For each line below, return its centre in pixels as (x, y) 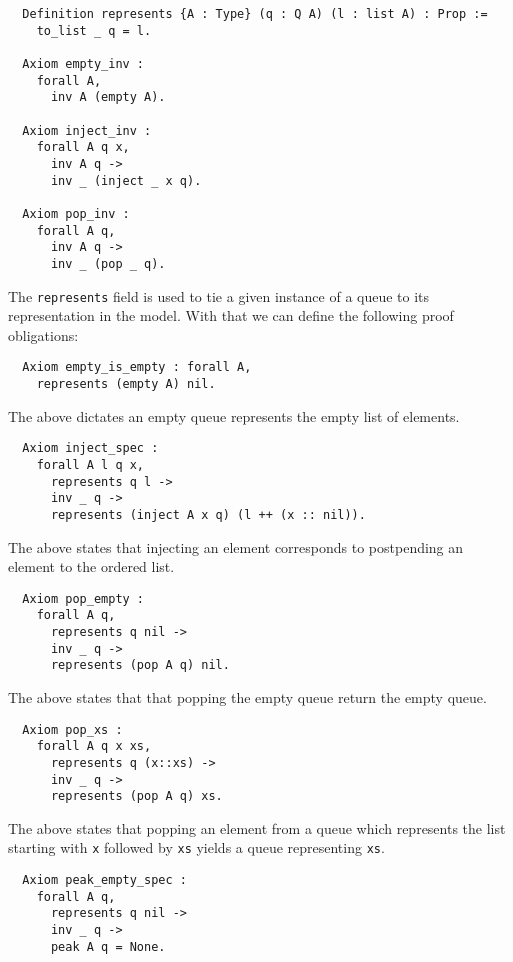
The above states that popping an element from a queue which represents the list (257, 827)
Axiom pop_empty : (83, 598)
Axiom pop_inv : (76, 213)
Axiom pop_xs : (72, 729)
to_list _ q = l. (94, 30)
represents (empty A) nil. (126, 384)
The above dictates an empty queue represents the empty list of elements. (234, 415)
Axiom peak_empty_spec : (104, 880)
